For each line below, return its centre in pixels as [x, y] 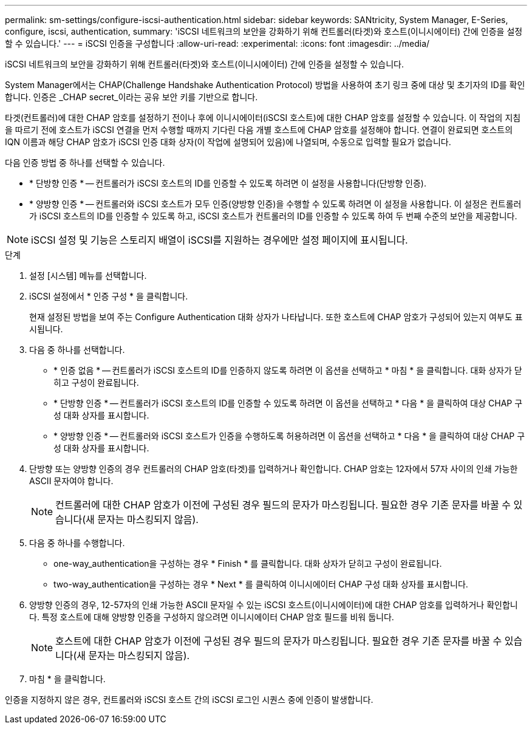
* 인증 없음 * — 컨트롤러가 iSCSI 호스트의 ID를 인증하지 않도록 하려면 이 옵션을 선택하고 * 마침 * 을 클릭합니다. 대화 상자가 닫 [288, 370]
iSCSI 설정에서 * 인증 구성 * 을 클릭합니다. [109, 296]
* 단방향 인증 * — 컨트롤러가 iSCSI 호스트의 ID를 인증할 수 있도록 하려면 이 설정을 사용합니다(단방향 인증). [228, 183]
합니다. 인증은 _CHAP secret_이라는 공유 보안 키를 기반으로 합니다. [131, 97]
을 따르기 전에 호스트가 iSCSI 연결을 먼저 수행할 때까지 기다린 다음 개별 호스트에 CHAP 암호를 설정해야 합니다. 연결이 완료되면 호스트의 [259, 130]
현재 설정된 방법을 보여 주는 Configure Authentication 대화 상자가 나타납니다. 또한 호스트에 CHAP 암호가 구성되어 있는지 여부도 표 [276, 317]
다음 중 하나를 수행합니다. [77, 543]
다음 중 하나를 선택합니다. [77, 350]
